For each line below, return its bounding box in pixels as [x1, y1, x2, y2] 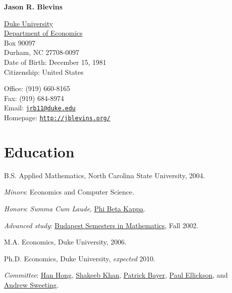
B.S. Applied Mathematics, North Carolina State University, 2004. [4, 170, 205, 180]
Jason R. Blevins [4, 1, 63, 11]
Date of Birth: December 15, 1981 [4, 56, 106, 67]
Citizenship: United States [4, 66, 84, 77]
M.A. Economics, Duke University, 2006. [4, 237, 127, 247]
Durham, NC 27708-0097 [4, 47, 79, 57]
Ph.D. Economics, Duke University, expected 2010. [4, 253, 155, 263]
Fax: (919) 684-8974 [4, 93, 64, 103]
